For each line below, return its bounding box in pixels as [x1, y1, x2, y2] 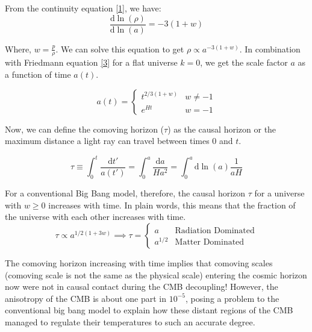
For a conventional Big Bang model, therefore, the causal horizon [5, 187, 246, 199]
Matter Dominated [175, 238, 245, 246]
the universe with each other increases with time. [5, 210, 186, 223]
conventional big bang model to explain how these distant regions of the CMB [5, 304, 293, 316]
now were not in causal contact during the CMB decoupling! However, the [5, 280, 278, 293]
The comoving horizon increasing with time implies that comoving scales [5, 256, 273, 269]
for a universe [254, 187, 305, 199]
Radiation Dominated [175, 226, 255, 235]
